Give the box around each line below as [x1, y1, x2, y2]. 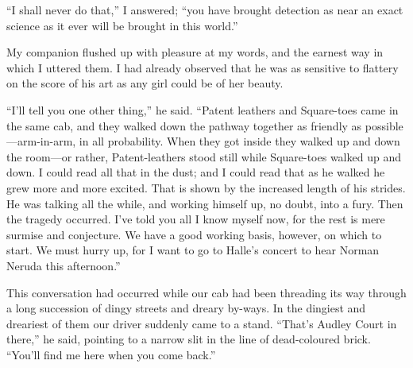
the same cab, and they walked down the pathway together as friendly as [6, 117, 362, 134]
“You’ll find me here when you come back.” [6, 346, 216, 362]
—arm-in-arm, [6, 133, 76, 149]
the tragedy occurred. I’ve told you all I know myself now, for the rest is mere [6, 211, 385, 227]
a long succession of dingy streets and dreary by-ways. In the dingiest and [6, 300, 366, 316]
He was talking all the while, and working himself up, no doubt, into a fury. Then [6, 195, 403, 211]
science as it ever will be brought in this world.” [6, 17, 238, 33]
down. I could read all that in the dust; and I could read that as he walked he [6, 164, 385, 180]
